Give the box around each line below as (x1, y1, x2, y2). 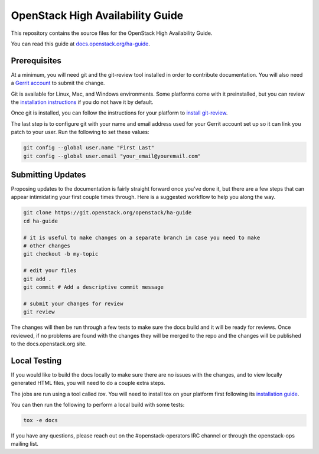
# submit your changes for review (23, 300, 123, 307)
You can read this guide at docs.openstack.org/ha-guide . (11, 40, 150, 47)
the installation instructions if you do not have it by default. (11, 99, 154, 106)
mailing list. (11, 440, 38, 448)
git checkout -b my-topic (23, 251, 99, 257)
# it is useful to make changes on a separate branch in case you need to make (23, 234, 261, 241)
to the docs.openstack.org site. (11, 340, 87, 347)
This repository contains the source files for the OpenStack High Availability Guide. (11, 30, 213, 37)
